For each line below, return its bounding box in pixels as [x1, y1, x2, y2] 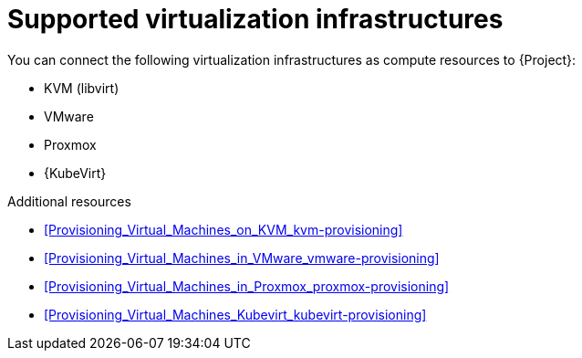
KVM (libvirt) [44, 79, 120, 96]
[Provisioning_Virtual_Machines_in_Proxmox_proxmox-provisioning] [44, 278, 450, 294]
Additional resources [7, 193, 131, 209]
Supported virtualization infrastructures [7, 4, 504, 35]
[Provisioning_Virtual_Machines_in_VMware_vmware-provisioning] [44, 249, 440, 266]
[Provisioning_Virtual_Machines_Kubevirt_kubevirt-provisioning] [44, 306, 427, 322]
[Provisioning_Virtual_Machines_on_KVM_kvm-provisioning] [44, 221, 403, 237]
